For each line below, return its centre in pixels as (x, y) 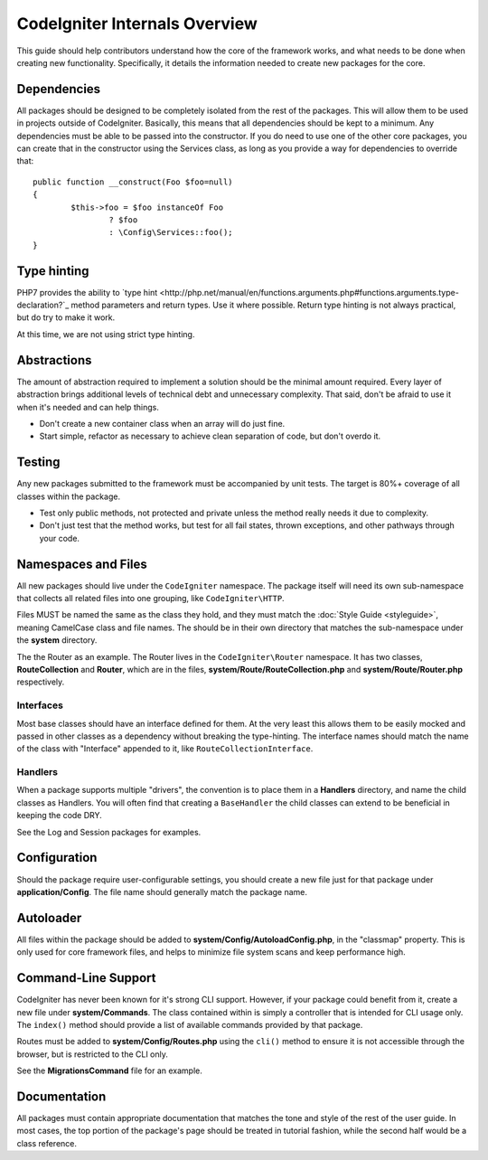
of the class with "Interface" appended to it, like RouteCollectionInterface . (165, 749)
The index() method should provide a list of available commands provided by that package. (190, 1024)
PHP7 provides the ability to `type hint (87, 292)
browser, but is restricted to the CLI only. (93, 1054)
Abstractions (54, 360)
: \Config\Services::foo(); (171, 232)
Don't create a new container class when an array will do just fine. (162, 423)
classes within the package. (69, 496)
